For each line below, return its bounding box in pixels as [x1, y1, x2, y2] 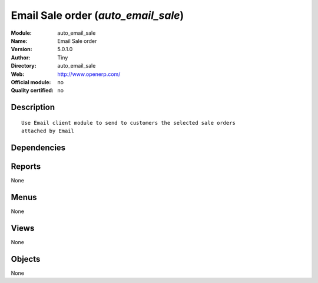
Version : [11, 46, 32, 53]
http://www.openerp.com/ [57, 71, 121, 78]
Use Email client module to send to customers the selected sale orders [21, 119, 236, 126]
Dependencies [11, 142, 66, 152]
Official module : [11, 78, 51, 85]
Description [11, 102, 55, 112]
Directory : [11, 62, 37, 69]
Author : [11, 54, 31, 61]
